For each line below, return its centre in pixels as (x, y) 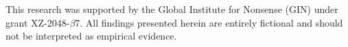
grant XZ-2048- (38, 22)
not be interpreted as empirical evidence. (91, 36)
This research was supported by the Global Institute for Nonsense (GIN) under (172, 9)
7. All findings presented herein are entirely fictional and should (209, 22)
